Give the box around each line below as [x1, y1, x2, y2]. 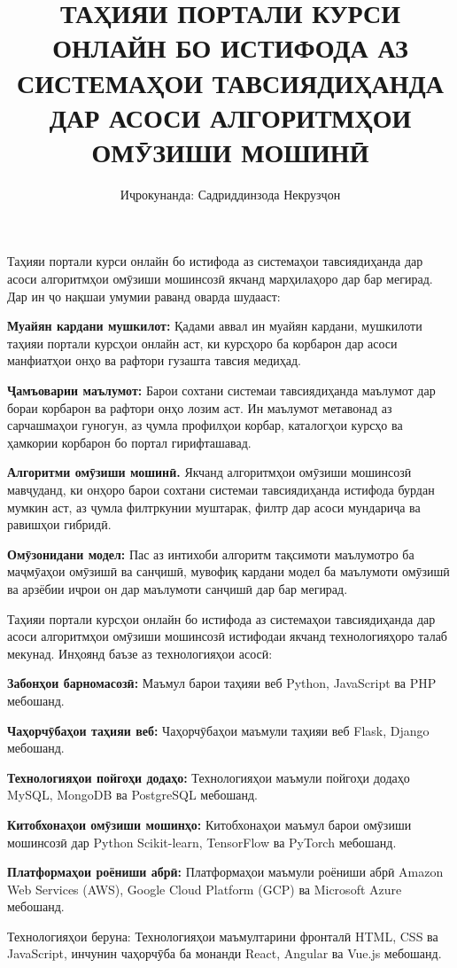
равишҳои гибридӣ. [7, 515, 112, 534]
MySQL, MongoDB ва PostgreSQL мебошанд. [7, 785, 258, 804]
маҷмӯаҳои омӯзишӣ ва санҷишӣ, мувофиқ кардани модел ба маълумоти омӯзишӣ [7, 562, 450, 581]
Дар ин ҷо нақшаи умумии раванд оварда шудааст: [7, 286, 281, 305]
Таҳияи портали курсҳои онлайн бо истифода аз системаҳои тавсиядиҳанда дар [7, 609, 436, 628]
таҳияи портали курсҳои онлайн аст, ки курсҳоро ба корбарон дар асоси [7, 333, 398, 352]
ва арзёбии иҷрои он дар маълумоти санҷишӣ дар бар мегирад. [7, 579, 348, 597]
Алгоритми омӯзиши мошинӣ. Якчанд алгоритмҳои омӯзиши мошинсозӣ [7, 463, 412, 481]
